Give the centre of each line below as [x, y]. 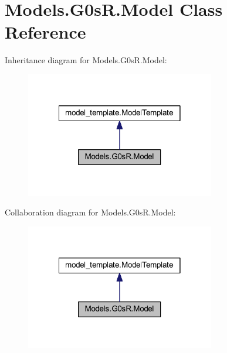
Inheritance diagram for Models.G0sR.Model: [86, 60]
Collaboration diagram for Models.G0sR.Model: [90, 212]
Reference [45, 32]
